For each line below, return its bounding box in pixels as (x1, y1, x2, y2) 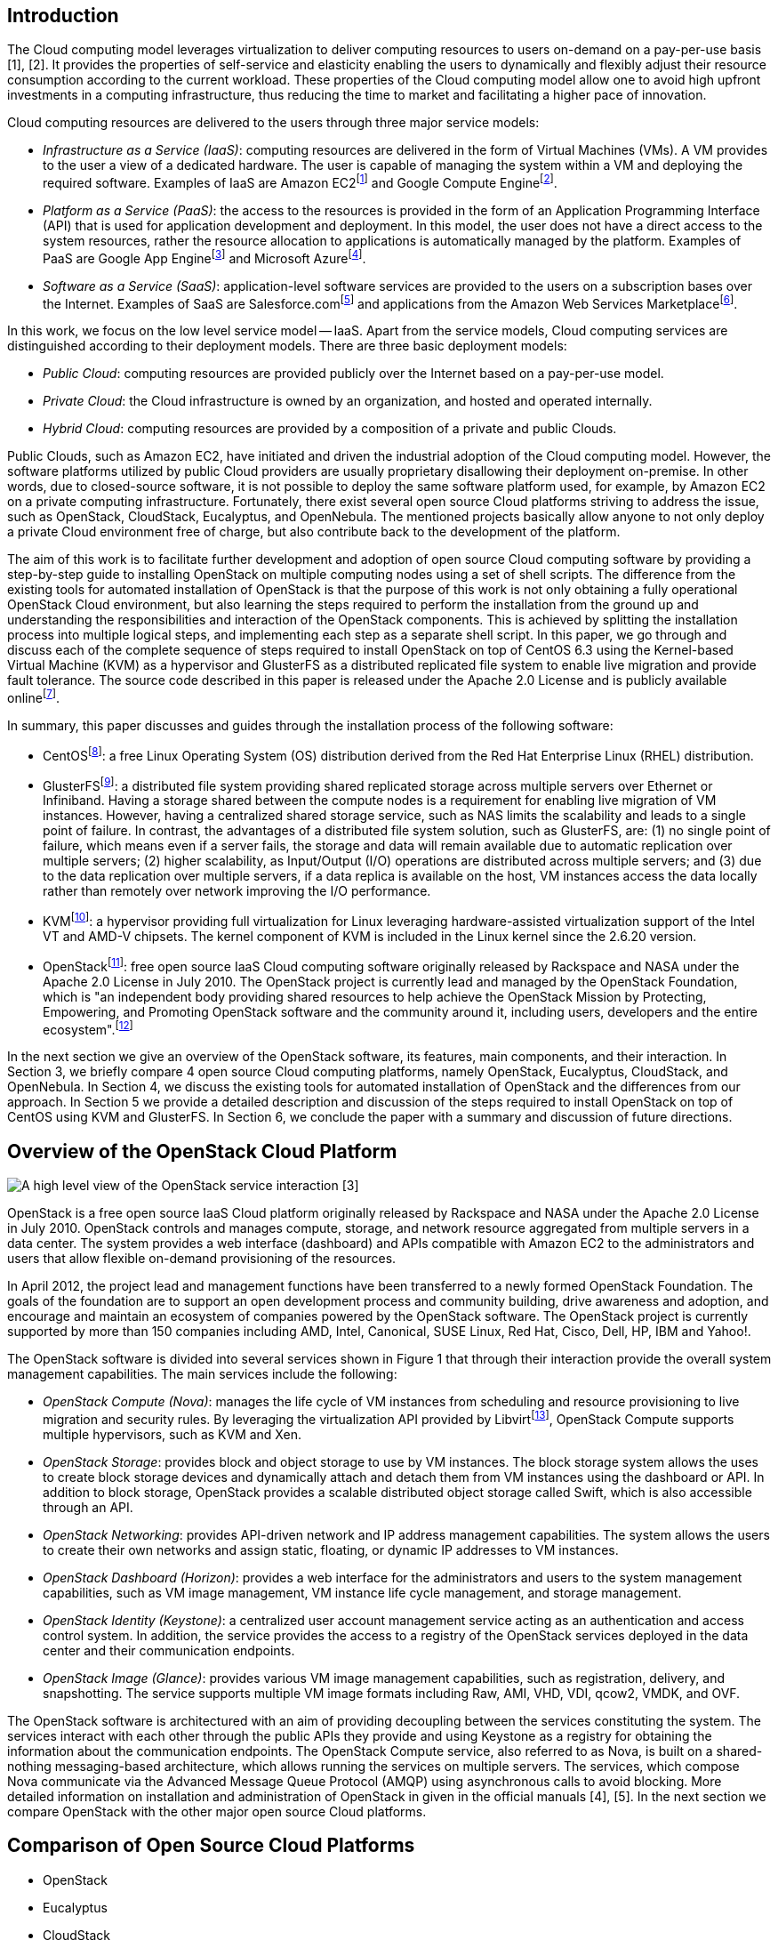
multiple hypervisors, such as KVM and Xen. (43, 1426, 301, 1442)
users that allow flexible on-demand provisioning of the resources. (7, 1251, 397, 1267)
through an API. (43, 1499, 133, 1515)
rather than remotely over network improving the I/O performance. (43, 883, 431, 899)
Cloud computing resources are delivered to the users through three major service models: (7, 115, 540, 131)
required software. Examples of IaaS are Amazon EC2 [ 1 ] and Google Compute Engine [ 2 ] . (43, 173, 557, 191)
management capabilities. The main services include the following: (7, 1366, 397, 1382)
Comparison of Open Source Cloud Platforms (7, 1834, 415, 1857)
